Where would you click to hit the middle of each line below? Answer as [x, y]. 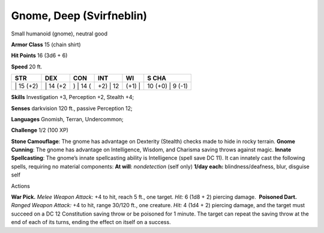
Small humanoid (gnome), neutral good [59, 34]
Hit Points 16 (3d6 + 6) [39, 56]
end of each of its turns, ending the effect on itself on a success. [91, 222]
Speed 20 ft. [27, 67]
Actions [20, 186]
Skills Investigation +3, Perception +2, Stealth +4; [73, 97]
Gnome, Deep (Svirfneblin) [79, 16]
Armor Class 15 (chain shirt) [46, 44]
